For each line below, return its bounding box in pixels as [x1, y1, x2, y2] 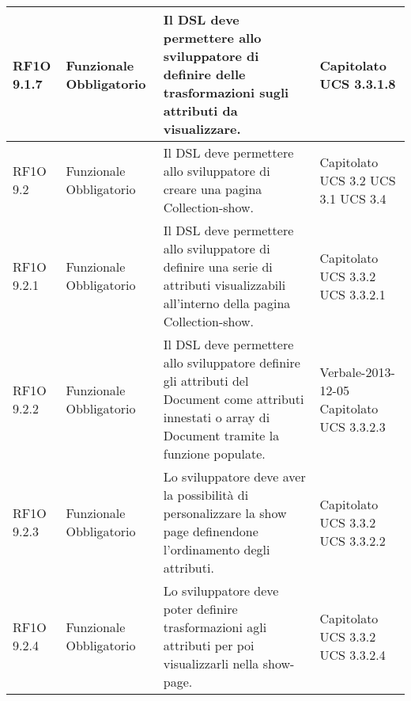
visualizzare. [163, 120, 241, 138]
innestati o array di [163, 408, 270, 426]
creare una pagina [163, 180, 262, 198]
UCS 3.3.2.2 [319, 531, 386, 550]
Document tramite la [163, 426, 280, 444]
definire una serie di [163, 257, 273, 276]
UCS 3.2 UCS [319, 170, 396, 189]
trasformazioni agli [163, 618, 267, 636]
